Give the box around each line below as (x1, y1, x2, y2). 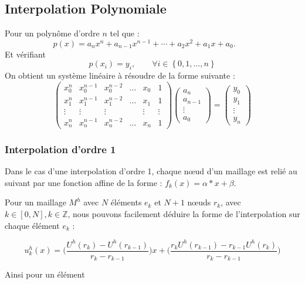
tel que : (110, 27, 140, 39)
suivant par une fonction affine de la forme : (5, 176, 162, 188)
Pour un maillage (5, 196, 66, 208)
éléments (110, 196, 142, 208)
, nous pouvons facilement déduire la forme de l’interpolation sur (67, 208, 300, 220)
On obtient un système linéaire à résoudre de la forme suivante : (5, 69, 235, 82)
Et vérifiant (5, 48, 46, 60)
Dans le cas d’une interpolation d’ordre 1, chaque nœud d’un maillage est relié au (5, 165, 297, 177)
